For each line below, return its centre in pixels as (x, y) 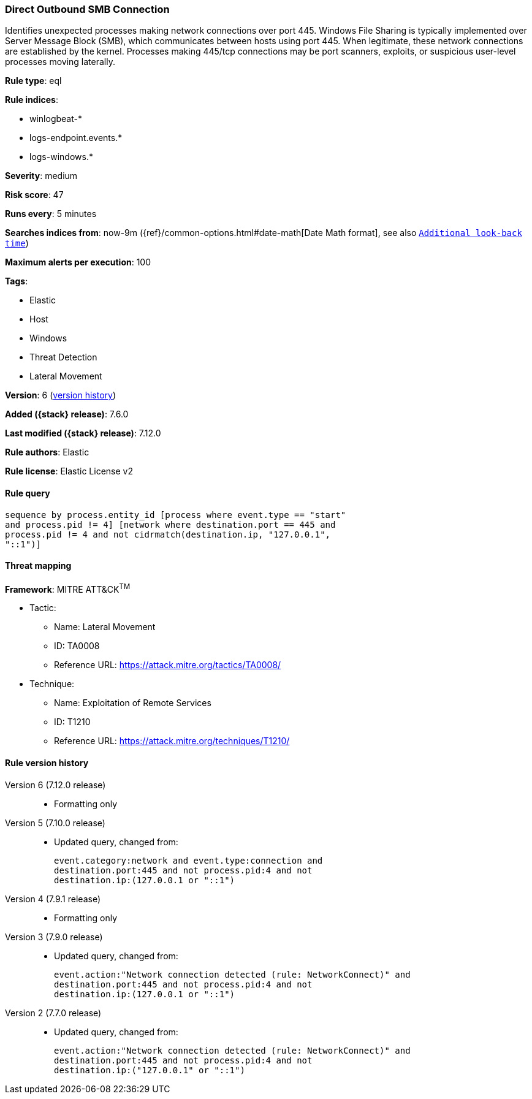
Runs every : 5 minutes (51, 214)
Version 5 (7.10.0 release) (55, 823)
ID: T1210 (72, 722)
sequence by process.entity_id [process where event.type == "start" (176, 515)
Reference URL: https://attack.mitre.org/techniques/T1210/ (172, 741)
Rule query (28, 493)
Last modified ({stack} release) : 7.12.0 (83, 433)
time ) (17, 243)
